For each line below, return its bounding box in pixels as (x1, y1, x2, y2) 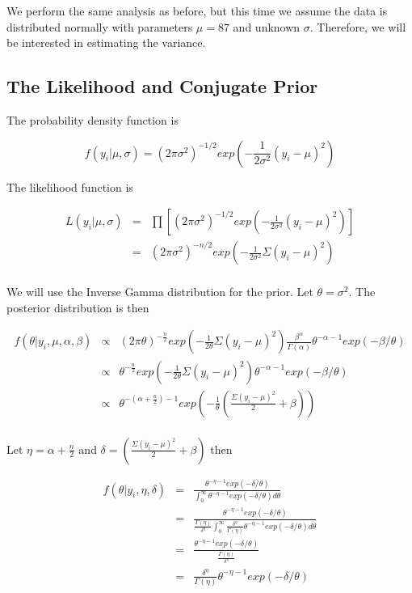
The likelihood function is (6, 178, 133, 195)
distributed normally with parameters (6, 18, 193, 35)
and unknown (233, 18, 301, 35)
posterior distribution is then (6, 299, 149, 316)
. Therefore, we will (309, 18, 406, 35)
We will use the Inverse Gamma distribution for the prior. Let (6, 283, 313, 300)
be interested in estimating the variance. (6, 34, 206, 51)
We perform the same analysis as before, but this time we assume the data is (6, 2, 388, 19)
